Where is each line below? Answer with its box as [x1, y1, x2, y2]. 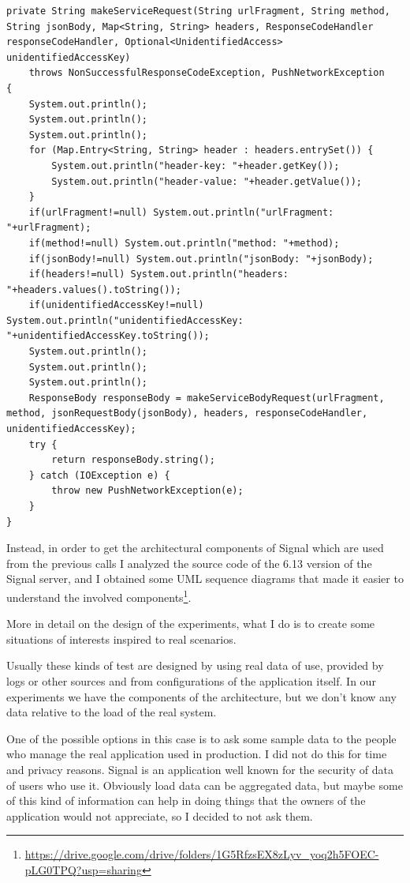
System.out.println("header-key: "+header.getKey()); [51, 160, 340, 171]
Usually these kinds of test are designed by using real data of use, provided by [6, 657, 384, 674]
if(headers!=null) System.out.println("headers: [28, 269, 289, 280]
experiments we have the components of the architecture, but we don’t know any [6, 688, 397, 705]
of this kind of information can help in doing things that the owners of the [6, 792, 366, 809]
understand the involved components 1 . [6, 586, 192, 605]
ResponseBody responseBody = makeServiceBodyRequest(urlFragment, [28, 392, 385, 404]
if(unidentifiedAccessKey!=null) [28, 299, 204, 311]
